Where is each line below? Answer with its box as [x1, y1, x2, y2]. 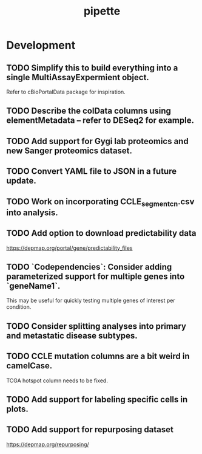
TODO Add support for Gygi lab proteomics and [6, 136, 189, 146]
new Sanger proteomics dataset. [6, 145, 132, 156]
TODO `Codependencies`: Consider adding [6, 261, 172, 272]
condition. [6, 303, 32, 311]
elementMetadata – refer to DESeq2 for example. [6, 115, 194, 126]
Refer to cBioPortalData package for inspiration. [6, 88, 126, 95]
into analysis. [6, 207, 59, 218]
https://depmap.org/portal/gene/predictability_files [6, 244, 133, 252]
